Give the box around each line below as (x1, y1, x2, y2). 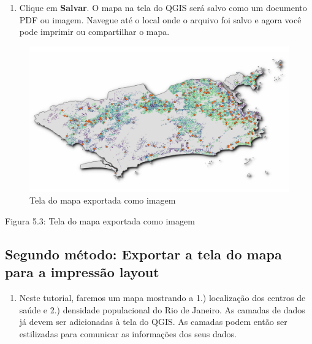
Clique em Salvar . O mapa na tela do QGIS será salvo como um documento (19, 1, 307, 13)
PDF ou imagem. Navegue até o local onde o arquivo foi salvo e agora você (19, 13, 302, 26)
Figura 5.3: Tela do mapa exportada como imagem (5, 214, 195, 227)
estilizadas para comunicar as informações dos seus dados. (19, 327, 237, 340)
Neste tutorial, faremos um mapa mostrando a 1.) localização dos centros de (19, 291, 306, 304)
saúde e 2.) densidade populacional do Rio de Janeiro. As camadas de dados (19, 303, 305, 316)
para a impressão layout (5, 262, 159, 281)
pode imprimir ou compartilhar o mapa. (19, 25, 170, 38)
